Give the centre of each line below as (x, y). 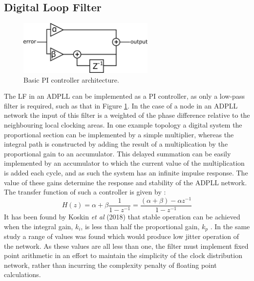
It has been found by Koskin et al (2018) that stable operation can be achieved (122, 216)
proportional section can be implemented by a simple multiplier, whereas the (119, 134)
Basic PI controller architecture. (71, 79)
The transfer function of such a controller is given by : (85, 192)
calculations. (22, 274)
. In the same (230, 226)
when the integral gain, (39, 226)
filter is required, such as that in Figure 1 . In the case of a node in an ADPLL (121, 105)
